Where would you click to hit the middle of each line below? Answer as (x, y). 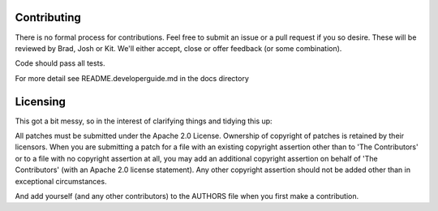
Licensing (41, 101)
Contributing (48, 17)
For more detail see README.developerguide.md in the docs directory (132, 78)
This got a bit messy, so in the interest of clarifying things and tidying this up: (144, 121)
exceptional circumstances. (61, 181)
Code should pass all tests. (60, 63)
